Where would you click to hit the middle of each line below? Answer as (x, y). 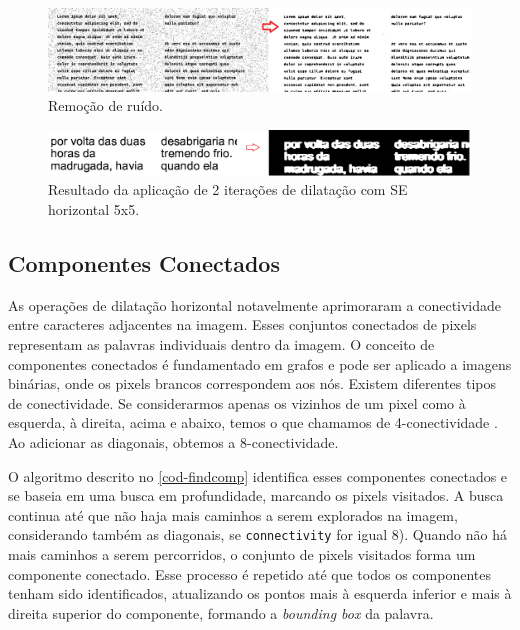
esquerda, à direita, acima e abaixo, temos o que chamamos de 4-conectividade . (253, 422)
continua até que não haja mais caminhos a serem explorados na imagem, (233, 514)
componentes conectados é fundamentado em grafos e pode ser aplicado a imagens (260, 363)
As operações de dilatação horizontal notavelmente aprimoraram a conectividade (255, 304)
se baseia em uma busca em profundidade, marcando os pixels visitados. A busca (256, 495)
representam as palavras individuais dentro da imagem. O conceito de (221, 343)
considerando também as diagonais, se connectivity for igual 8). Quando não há (257, 534)
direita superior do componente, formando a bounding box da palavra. (221, 612)
